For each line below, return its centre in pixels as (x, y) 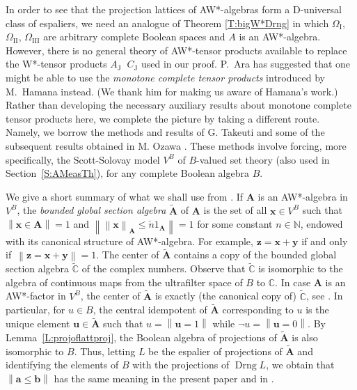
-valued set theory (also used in (263, 159)
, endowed (322, 224)
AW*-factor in (36, 296)
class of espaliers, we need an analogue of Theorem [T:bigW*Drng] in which (167, 23)
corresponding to (258, 310)
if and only (325, 241)
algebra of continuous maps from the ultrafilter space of (124, 282)
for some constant (235, 224)
